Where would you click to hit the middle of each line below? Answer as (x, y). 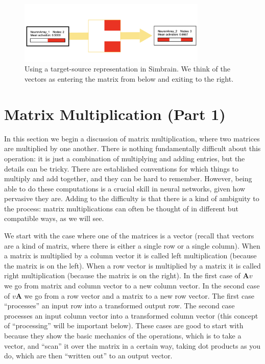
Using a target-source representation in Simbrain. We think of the (127, 69)
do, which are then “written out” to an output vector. (88, 356)
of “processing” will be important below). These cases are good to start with (124, 325)
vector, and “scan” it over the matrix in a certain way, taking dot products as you (132, 345)
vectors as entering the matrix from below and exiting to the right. (129, 79)
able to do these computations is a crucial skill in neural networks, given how (125, 188)
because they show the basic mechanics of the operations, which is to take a (123, 336)
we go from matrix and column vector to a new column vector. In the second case (132, 286)
